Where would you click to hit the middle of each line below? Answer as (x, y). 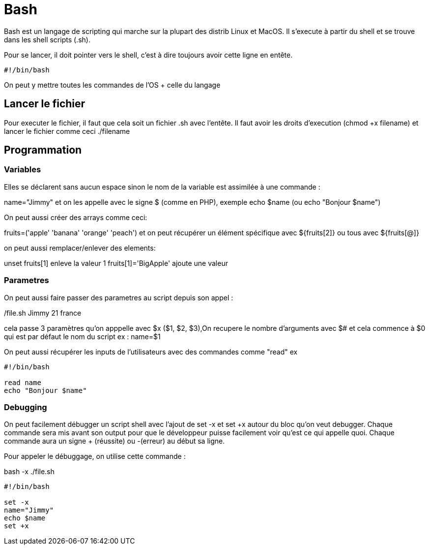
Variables (23, 170)
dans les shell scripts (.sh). (47, 39)
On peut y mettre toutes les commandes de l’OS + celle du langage (112, 85)
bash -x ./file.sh (29, 472)
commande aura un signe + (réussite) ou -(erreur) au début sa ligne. (114, 441)
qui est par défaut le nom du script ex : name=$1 (82, 336)
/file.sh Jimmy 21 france (43, 313)
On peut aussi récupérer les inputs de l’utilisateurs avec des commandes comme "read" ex (151, 352)
